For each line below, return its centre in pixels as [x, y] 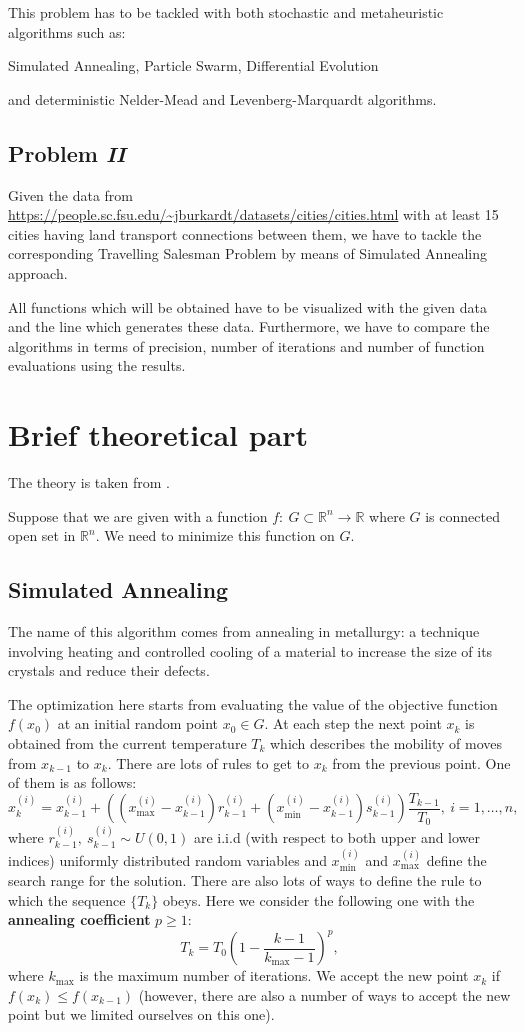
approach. [38, 272]
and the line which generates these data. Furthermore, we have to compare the [249, 326]
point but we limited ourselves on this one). [141, 1014]
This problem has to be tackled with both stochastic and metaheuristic [226, 12]
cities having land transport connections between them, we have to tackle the [245, 233]
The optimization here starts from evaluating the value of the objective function [253, 703]
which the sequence [67, 899]
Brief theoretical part [158, 434]
